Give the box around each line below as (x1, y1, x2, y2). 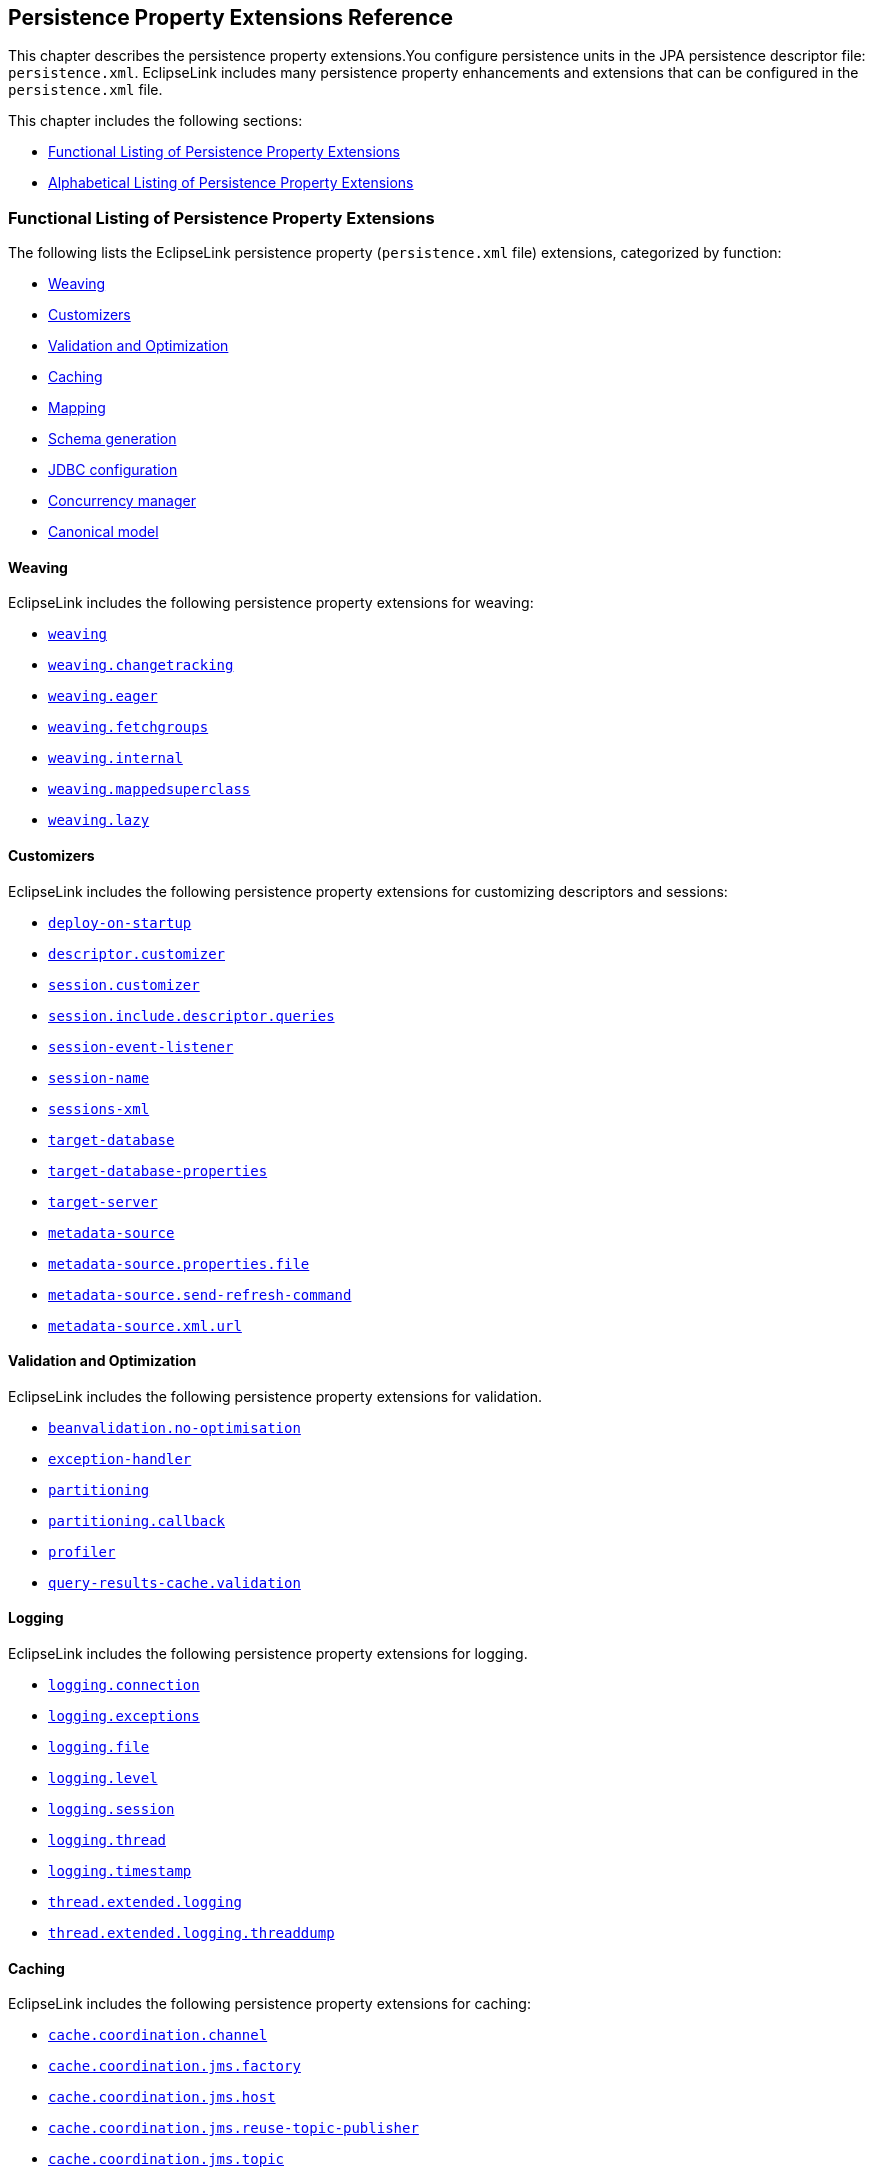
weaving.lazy (48, 812, 150, 829)
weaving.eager (48, 688, 158, 705)
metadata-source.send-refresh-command (48, 1286, 352, 1303)
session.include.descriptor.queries (48, 1007, 335, 1024)
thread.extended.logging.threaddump (48, 1925, 335, 1942)
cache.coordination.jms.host (48, 2089, 276, 2106)
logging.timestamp (48, 1863, 192, 1880)
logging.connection (48, 1677, 200, 1694)
